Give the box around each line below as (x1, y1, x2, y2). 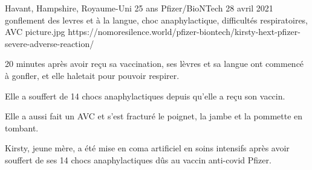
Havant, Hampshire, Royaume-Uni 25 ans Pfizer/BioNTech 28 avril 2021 (5, 2, 273, 14)
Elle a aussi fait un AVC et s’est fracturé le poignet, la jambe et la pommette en (5, 110, 303, 122)
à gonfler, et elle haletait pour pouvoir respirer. (5, 69, 180, 81)
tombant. (5, 121, 39, 134)
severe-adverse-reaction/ (5, 37, 94, 49)
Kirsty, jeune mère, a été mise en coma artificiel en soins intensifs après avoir (5, 142, 290, 154)
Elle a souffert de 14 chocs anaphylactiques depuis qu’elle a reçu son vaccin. (5, 89, 285, 102)
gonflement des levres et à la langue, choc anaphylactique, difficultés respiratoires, (5, 13, 308, 26)
